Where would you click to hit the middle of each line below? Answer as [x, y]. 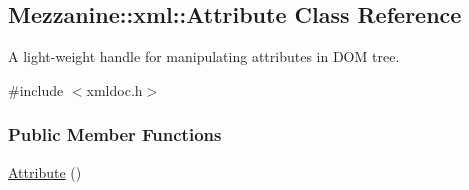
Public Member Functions [115, 134]
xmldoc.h [114, 89]
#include [36, 89]
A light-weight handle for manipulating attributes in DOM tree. [204, 56]
